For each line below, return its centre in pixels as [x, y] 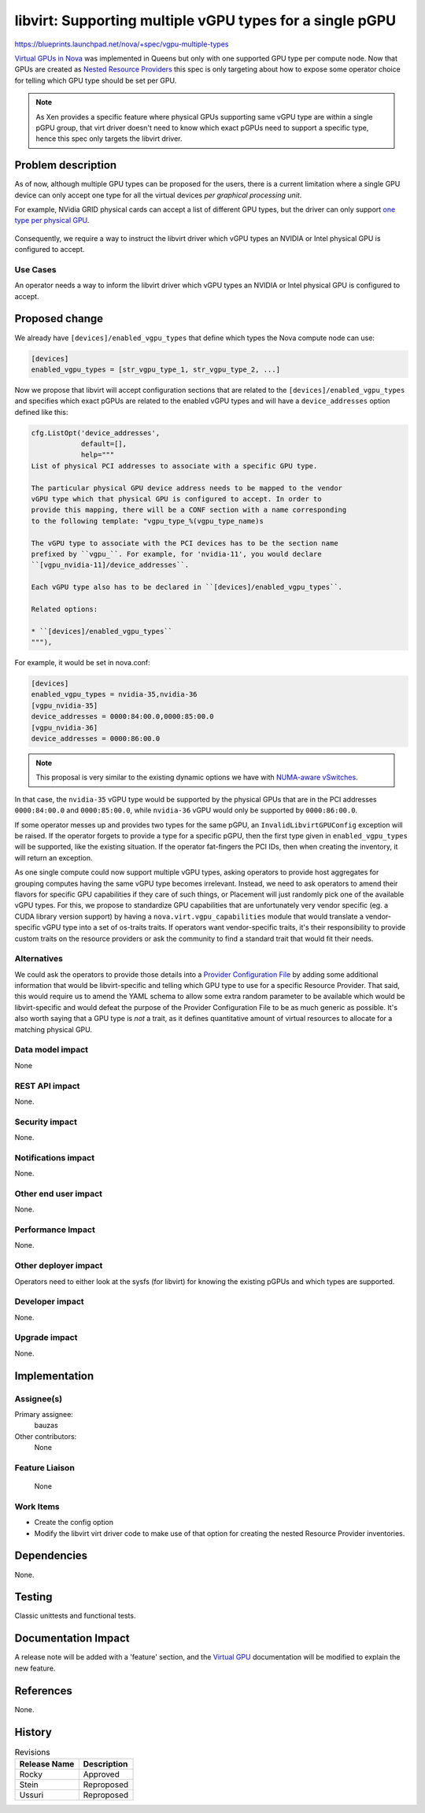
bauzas [46, 1426]
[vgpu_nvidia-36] [65, 727]
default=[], [104, 444]
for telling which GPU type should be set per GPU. [96, 80]
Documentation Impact [72, 1639]
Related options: [65, 609]
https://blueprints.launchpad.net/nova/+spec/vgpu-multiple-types [122, 44]
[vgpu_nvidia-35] [65, 705]
